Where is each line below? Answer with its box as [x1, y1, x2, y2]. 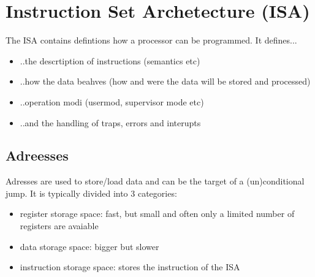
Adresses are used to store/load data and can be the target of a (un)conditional [6, 175, 305, 188]
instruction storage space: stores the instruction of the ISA [20, 260, 240, 273]
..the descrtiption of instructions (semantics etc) [20, 54, 200, 67]
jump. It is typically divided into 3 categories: [6, 186, 177, 199]
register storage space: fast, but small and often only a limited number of [20, 207, 295, 220]
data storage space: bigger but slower [20, 240, 159, 252]
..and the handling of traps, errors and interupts [20, 116, 201, 129]
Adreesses [6, 146, 69, 165]
